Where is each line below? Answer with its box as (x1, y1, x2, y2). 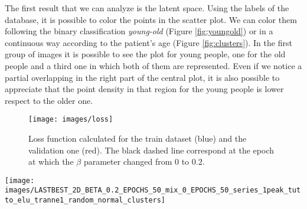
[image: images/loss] (28, 115, 113, 124)
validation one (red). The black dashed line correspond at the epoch (28, 143, 275, 156)
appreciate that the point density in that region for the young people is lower (5, 83, 284, 95)
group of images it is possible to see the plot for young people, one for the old (5, 48, 286, 60)
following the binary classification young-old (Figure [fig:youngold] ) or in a (5, 25, 273, 37)
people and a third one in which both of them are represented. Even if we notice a (5, 59, 302, 71)
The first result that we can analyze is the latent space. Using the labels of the (5, 2, 289, 14)
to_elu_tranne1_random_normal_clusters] (5, 196, 166, 205)
